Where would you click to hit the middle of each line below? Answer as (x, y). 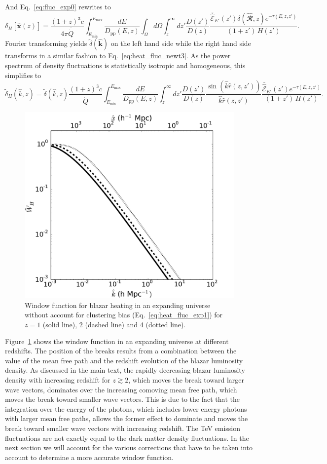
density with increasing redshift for (58, 379)
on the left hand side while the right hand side (181, 43)
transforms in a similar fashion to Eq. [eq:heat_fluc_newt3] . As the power (118, 56)
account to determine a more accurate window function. (89, 457)
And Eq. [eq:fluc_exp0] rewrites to (58, 6)
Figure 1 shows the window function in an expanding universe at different (117, 341)
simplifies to (23, 75)
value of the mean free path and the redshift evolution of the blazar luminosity (124, 360)
